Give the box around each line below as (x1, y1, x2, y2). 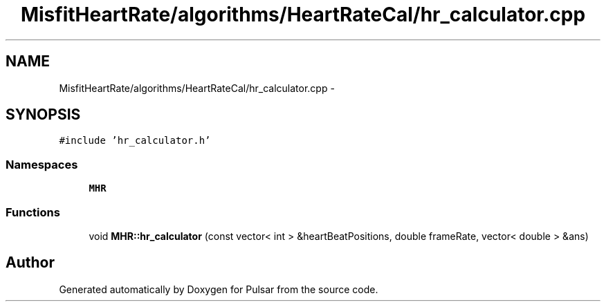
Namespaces (6, 157, 78, 171)
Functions (6, 205, 60, 219)
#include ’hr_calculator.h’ (59, 135, 211, 147)
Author (6, 254, 55, 272)
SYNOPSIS (6, 106, 81, 124)
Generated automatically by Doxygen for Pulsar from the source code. (59, 283, 378, 295)
